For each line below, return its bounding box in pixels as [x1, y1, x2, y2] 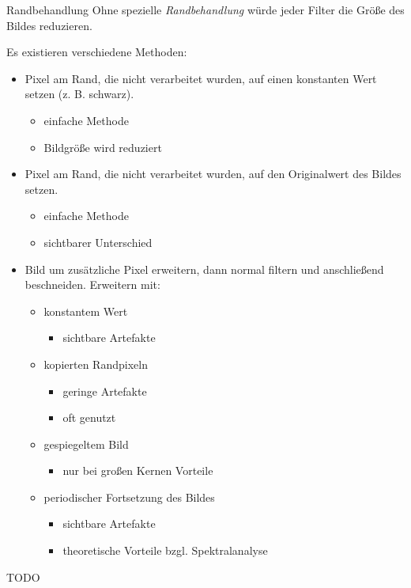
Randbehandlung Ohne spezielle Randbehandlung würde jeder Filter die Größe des [6, 2, 405, 17]
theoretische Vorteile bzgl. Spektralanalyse [62, 542, 268, 559]
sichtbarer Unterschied [43, 233, 153, 250]
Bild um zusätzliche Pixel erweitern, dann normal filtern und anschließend [25, 260, 384, 277]
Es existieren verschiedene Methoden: [6, 44, 187, 60]
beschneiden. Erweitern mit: [25, 276, 160, 293]
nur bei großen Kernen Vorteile [62, 462, 213, 479]
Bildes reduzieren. [6, 17, 92, 33]
